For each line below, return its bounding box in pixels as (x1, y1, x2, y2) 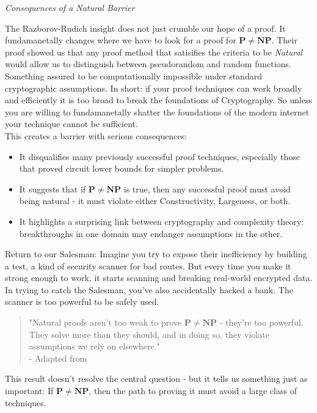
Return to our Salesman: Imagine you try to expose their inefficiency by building (5, 247, 307, 260)
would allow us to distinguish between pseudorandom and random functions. (5, 57, 291, 70)
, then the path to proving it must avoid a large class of (89, 384, 297, 397)
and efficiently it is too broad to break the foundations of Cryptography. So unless (5, 93, 312, 106)
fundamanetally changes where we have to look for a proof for (5, 34, 236, 46)
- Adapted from (29, 351, 87, 364)
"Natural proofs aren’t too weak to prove (29, 316, 182, 329)
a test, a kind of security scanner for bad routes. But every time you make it (5, 259, 291, 272)
